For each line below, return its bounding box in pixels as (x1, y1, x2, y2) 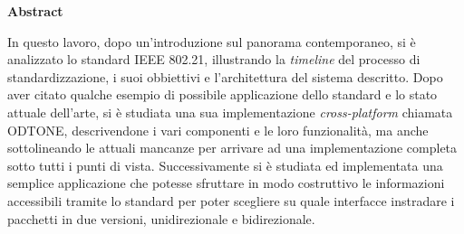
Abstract (7, 2, 63, 20)
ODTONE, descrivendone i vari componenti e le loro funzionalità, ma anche (7, 120, 429, 139)
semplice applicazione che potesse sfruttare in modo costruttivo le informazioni (7, 173, 445, 192)
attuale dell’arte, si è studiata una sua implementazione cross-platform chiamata (7, 102, 453, 121)
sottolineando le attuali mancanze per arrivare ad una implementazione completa (7, 138, 458, 157)
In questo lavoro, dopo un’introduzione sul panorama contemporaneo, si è (7, 32, 416, 51)
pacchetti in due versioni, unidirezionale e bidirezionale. (7, 209, 315, 228)
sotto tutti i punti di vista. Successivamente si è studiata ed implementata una (7, 155, 443, 174)
